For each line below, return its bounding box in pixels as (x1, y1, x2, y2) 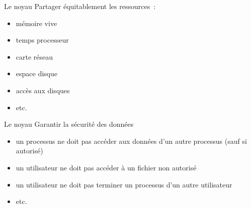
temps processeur (16, 35, 69, 45)
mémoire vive (16, 18, 57, 28)
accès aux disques (16, 85, 70, 95)
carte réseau (16, 51, 53, 62)
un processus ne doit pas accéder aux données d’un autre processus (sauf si (16, 135, 247, 146)
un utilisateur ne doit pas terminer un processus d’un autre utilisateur (16, 179, 232, 189)
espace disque (16, 68, 57, 79)
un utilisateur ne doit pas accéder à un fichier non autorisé (16, 162, 197, 172)
